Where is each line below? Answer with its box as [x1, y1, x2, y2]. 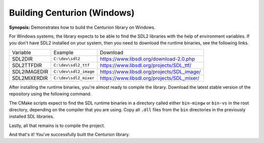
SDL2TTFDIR [12, 61, 42, 68]
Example [53, 49, 74, 56]
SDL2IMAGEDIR [12, 68, 48, 75]
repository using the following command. [9, 91, 92, 97]
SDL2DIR [12, 55, 33, 62]
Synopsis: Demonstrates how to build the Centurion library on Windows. [9, 24, 156, 30]
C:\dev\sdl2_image [53, 69, 95, 74]
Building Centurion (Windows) [9, 7, 135, 18]
